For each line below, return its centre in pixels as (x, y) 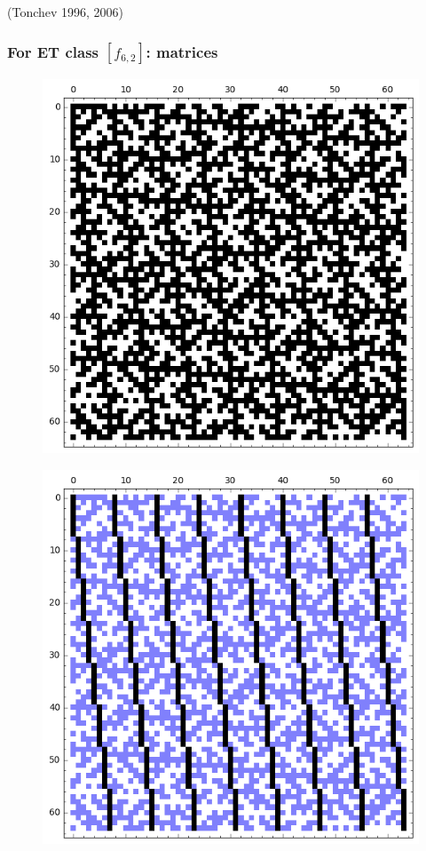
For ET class (53, 51)
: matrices (182, 51)
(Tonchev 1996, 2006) (66, 12)
